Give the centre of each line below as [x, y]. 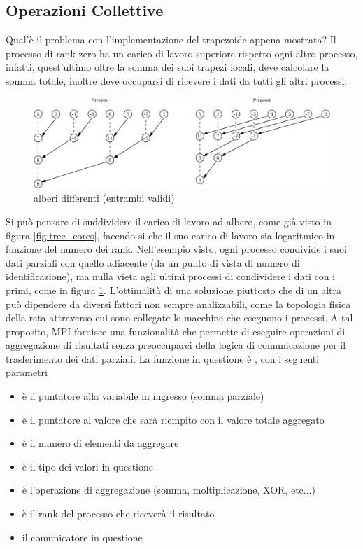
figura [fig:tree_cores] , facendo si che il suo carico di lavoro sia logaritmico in [170, 235]
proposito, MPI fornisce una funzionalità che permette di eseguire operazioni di [176, 331]
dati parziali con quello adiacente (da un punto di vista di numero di [153, 262]
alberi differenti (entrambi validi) [104, 198]
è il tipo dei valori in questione [87, 466]
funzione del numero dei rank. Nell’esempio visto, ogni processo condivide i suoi [176, 249]
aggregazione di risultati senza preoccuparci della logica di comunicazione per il [176, 345]
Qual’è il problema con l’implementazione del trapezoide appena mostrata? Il [171, 40]
